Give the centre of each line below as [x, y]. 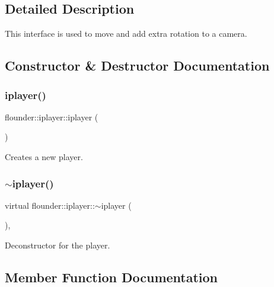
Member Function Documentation [111, 277]
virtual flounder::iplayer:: [50, 205]
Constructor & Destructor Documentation [137, 66]
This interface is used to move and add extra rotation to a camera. [126, 34]
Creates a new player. [44, 156]
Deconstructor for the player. [58, 245]
